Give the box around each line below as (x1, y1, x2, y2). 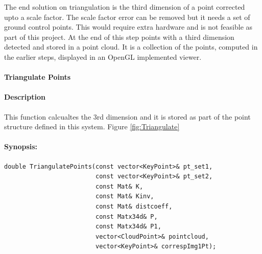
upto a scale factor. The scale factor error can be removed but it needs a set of (4, 11, 250, 22)
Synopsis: (4, 141, 38, 152)
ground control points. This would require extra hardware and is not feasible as (4, 21, 253, 32)
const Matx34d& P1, (95, 223, 161, 230)
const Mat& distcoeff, (95, 202, 173, 210)
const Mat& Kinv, (95, 193, 154, 200)
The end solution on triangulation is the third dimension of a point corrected (4, 2, 245, 12)
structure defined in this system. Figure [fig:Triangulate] (4, 121, 180, 132)
